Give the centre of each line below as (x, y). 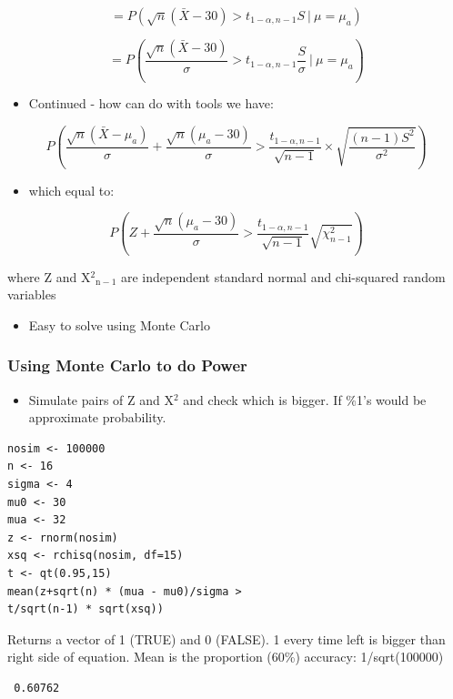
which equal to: (71, 190)
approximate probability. (97, 417)
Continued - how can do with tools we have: (151, 103)
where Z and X (49, 276)
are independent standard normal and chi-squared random (283, 276)
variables (32, 294)
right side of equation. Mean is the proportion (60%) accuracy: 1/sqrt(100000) (226, 657)
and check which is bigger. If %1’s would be (305, 399)
